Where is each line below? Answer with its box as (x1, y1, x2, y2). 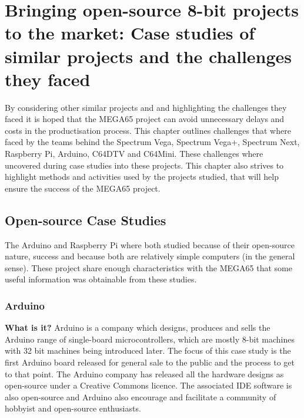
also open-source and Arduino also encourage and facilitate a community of (5, 390, 276, 403)
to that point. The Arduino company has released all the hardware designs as (5, 367, 284, 380)
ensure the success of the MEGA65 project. (5, 182, 161, 194)
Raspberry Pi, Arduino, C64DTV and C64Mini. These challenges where (5, 147, 263, 160)
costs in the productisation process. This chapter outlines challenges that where (5, 124, 291, 136)
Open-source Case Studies (5, 210, 166, 229)
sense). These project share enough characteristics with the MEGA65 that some (5, 261, 292, 274)
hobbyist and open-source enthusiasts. (5, 402, 141, 414)
